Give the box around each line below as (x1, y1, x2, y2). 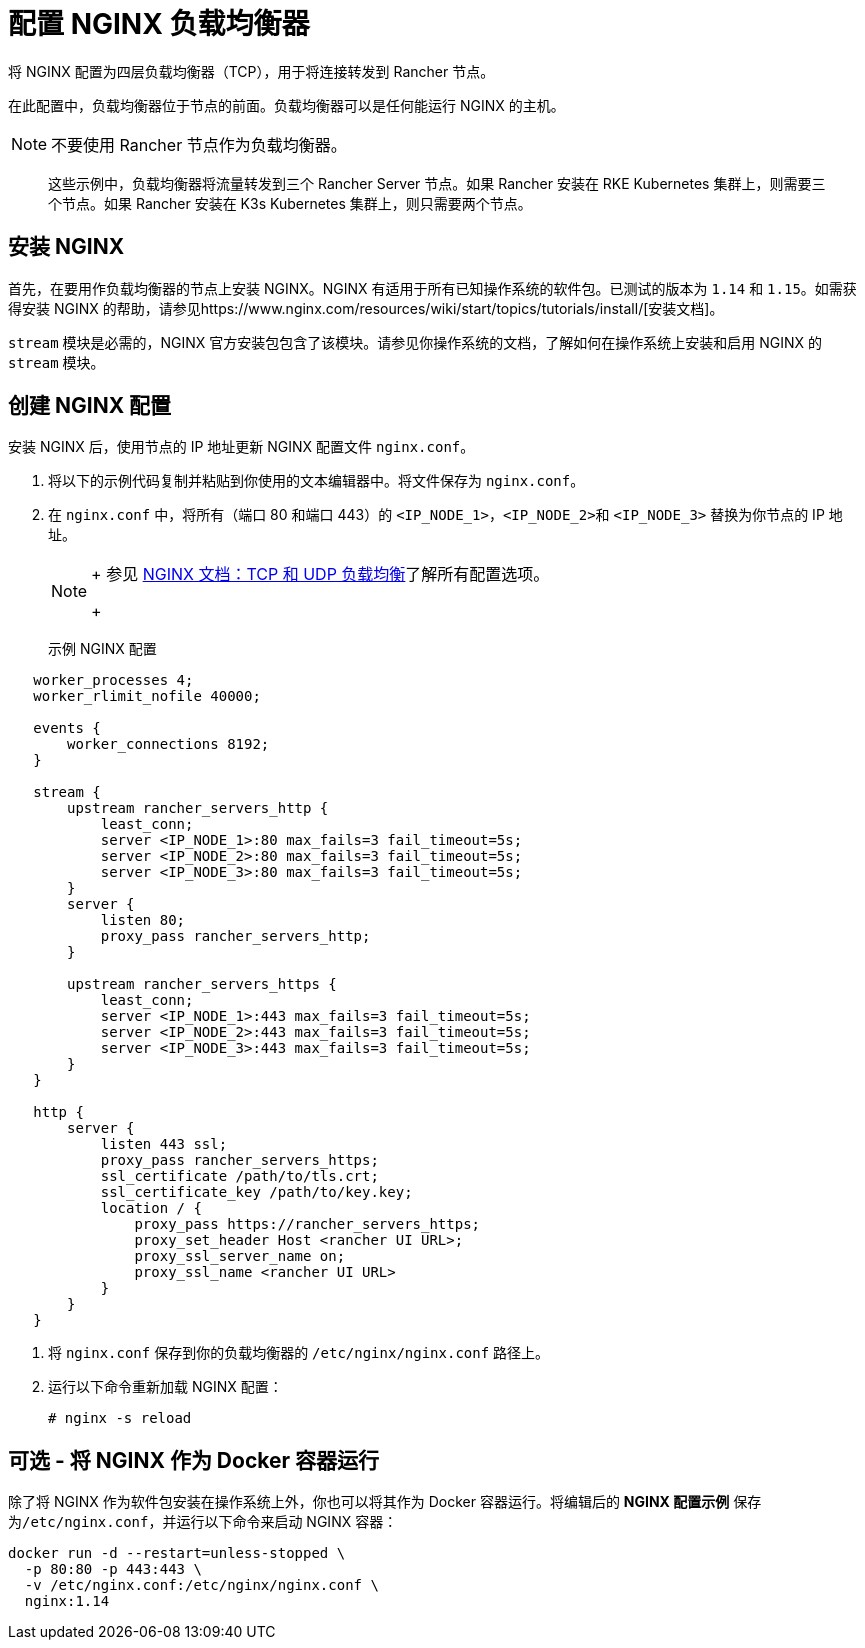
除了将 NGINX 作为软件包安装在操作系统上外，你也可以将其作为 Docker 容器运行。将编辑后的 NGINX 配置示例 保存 (8, 1493, 762, 1511)
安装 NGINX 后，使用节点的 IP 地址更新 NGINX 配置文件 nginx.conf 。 (8, 438, 475, 456)
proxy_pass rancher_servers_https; (100, 1152, 379, 1169)
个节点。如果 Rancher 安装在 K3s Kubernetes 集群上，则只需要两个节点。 (48, 194, 532, 212)
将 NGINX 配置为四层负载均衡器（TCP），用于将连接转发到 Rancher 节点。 (8, 62, 495, 80)
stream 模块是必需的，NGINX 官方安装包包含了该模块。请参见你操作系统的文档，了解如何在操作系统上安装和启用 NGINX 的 (8, 333, 823, 351)
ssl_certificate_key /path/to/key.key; (100, 1184, 413, 1201)
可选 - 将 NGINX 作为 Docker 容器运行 (8, 1447, 380, 1473)
